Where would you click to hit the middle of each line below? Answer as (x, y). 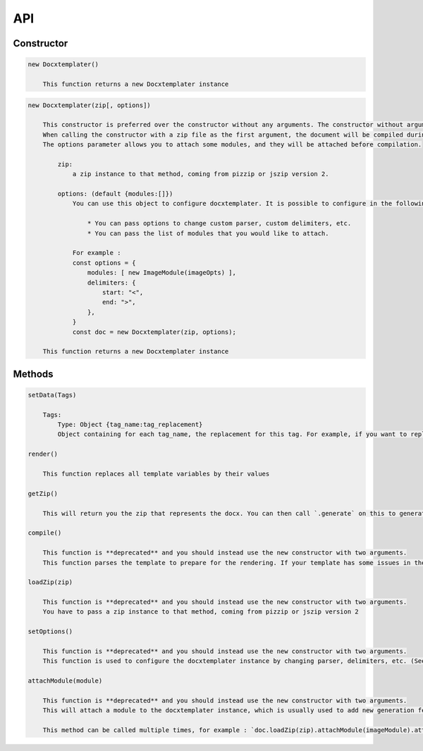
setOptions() (50, 632)
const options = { (104, 263)
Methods (33, 374)
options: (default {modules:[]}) (115, 194)
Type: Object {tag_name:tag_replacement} (130, 425)
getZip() (43, 494)
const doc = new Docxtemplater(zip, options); (154, 332)
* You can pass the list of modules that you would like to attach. (208, 233)
